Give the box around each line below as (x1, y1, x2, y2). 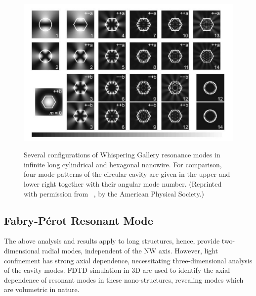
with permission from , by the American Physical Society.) (24, 188, 204, 198)
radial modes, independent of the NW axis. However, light (42, 245, 218, 255)
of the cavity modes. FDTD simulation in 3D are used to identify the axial (4, 265, 230, 275)
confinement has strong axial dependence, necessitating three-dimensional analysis (4, 255, 253, 265)
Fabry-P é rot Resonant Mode (4, 212, 153, 228)
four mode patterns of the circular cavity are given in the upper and (24, 169, 230, 179)
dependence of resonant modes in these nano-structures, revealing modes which (4, 274, 244, 285)
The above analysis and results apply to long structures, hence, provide (4, 236, 220, 246)
